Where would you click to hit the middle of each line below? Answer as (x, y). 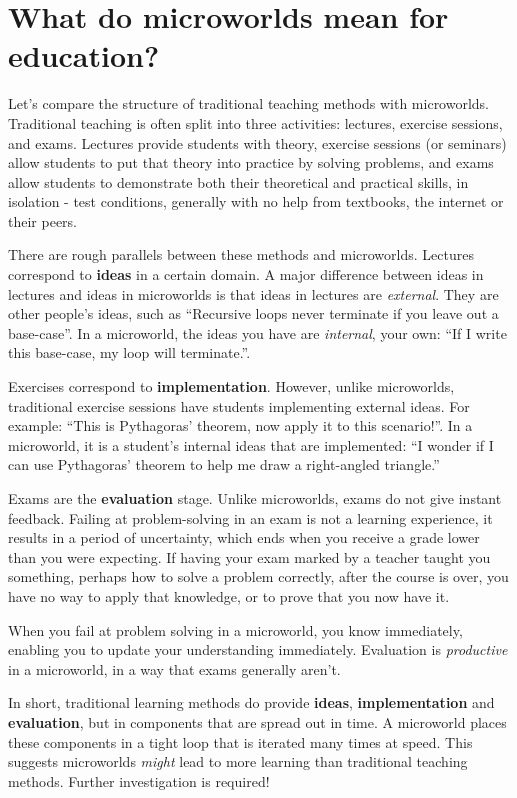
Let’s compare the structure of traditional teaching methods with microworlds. (249, 103)
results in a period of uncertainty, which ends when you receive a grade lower (244, 537)
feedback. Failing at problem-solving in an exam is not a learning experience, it (250, 517)
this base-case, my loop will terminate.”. (129, 352)
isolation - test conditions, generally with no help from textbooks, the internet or (256, 201)
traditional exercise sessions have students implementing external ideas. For (239, 405)
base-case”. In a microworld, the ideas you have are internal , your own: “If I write (257, 332)
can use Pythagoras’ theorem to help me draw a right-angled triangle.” (224, 464)
